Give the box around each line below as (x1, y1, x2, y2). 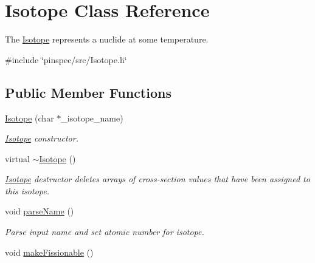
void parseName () (5, 205, 74, 217)
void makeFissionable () (5, 245, 94, 258)
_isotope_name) (61, 111, 123, 124)
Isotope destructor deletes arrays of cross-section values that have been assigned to (5, 172, 310, 185)
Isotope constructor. (5, 132, 78, 145)
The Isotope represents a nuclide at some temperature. (5, 33, 209, 46)
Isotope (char (5, 111, 54, 124)
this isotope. (5, 184, 49, 197)
